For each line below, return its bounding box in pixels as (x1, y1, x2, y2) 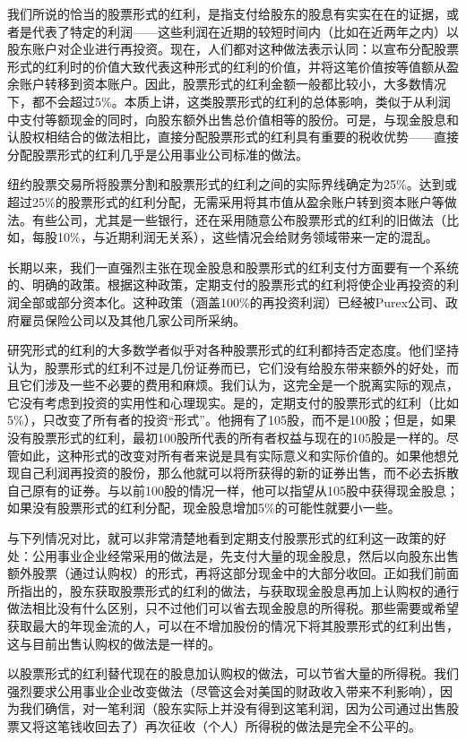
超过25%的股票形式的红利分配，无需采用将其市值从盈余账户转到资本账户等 (7, 192, 444, 211)
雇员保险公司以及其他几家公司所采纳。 (19, 310, 246, 329)
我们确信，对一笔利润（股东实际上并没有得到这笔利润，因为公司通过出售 (19, 699, 446, 718)
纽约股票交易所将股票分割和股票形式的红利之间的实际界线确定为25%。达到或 (7, 175, 457, 194)
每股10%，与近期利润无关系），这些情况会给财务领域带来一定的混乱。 (31, 228, 438, 246)
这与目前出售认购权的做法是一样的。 (7, 633, 220, 652)
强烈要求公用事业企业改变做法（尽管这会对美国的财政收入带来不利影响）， (7, 681, 440, 700)
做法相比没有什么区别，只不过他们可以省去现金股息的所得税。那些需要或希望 (7, 599, 459, 617)
